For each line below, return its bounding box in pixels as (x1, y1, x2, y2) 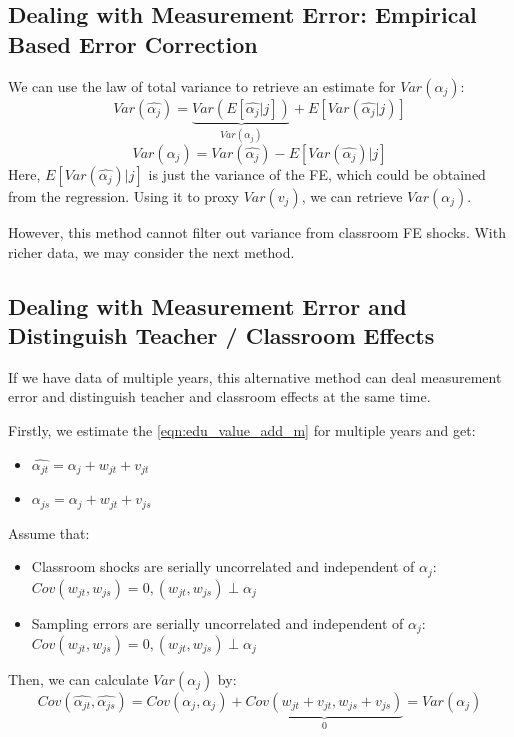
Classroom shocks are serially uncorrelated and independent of (31, 556, 415, 577)
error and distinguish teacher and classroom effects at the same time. (8, 386, 431, 407)
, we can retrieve (301, 186, 403, 207)
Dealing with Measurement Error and (8, 290, 407, 321)
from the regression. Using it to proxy (8, 186, 239, 207)
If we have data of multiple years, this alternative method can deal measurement (8, 366, 502, 387)
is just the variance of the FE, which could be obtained (148, 164, 486, 185)
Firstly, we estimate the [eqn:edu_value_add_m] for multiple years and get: (8, 420, 476, 440)
